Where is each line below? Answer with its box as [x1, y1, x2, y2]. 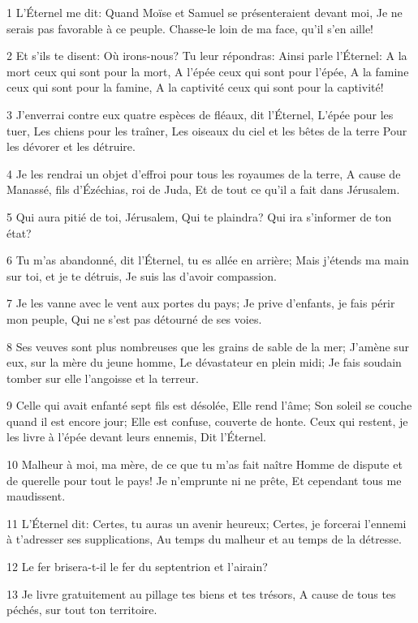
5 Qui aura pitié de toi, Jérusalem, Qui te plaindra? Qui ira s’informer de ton [6, 208, 392, 225]
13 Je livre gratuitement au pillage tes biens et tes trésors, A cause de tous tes [6, 585, 396, 602]
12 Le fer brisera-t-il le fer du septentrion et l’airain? [6, 558, 268, 575]
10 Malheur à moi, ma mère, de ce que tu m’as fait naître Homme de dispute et [6, 456, 403, 473]
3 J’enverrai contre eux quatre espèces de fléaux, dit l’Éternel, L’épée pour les [6, 105, 394, 122]
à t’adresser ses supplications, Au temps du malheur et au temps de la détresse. [6, 531, 402, 548]
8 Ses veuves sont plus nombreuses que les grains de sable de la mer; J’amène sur [6, 337, 410, 354]
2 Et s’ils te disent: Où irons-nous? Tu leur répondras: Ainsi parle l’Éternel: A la [6, 47, 407, 64]
